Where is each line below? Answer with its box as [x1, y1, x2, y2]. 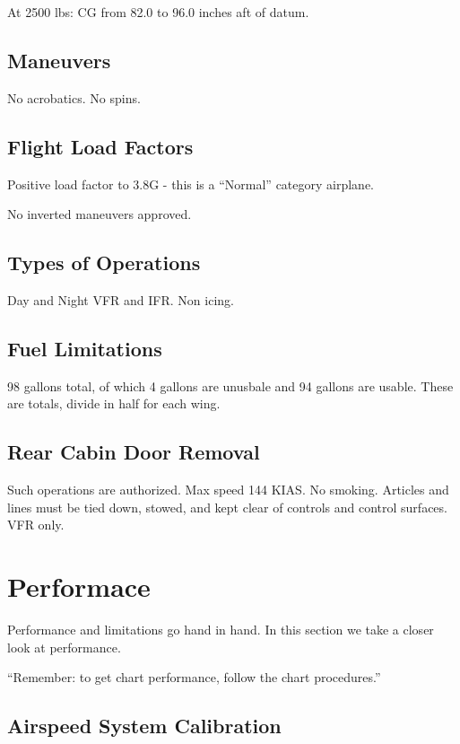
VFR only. [7, 515, 65, 534]
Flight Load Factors [7, 132, 194, 160]
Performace [7, 568, 151, 605]
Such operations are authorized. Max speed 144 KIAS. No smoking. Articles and [7, 480, 449, 499]
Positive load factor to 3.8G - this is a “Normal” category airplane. [7, 174, 374, 193]
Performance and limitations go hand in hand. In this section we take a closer [7, 620, 434, 639]
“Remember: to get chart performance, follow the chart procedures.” [7, 668, 381, 687]
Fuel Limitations [7, 334, 162, 362]
